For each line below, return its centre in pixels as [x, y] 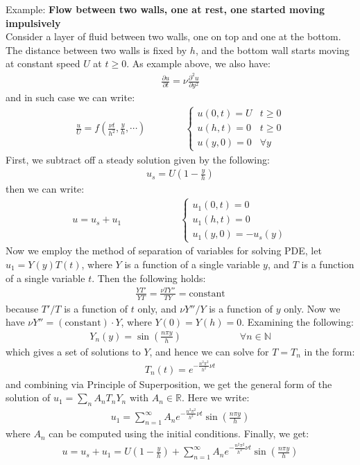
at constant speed [43, 63]
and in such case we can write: [70, 97]
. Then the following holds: [149, 278]
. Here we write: [216, 397]
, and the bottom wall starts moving [272, 50]
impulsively [33, 23]
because [22, 308]
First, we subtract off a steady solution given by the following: [138, 159]
